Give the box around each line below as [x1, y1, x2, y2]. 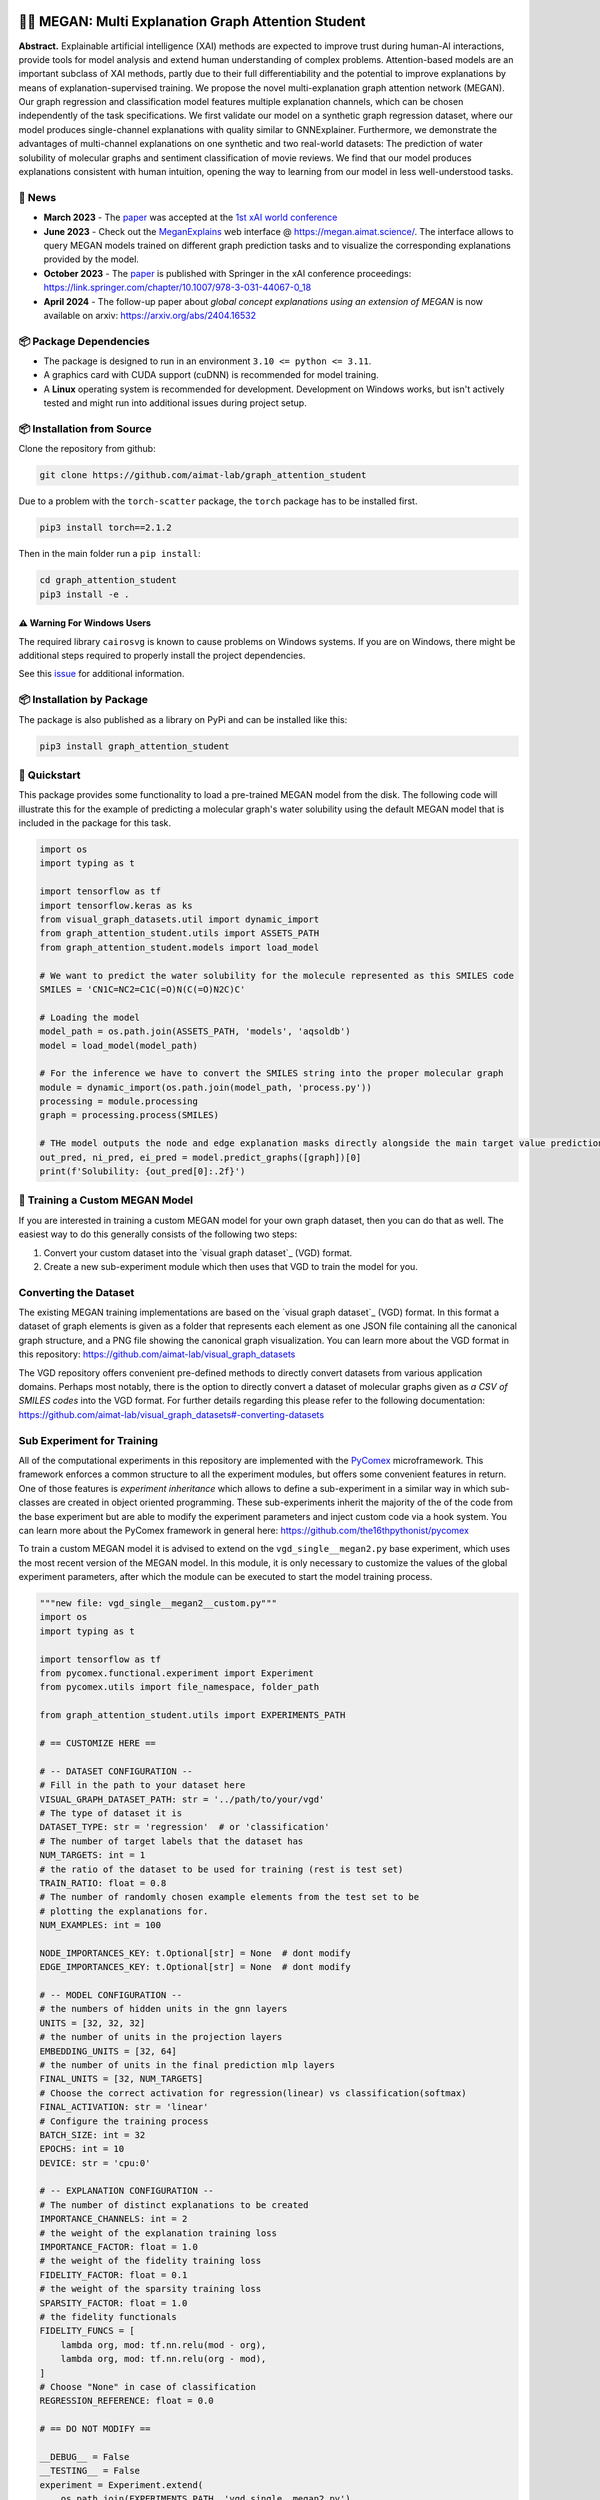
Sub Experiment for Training [18, 1433, 159, 1447]
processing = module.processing [39, 1096, 199, 1107]
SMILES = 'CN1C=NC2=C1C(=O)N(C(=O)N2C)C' [39, 983, 246, 995]
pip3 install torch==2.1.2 [39, 522, 172, 534]
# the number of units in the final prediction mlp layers [39, 2059, 335, 2070]
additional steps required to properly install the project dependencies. [18, 650, 306, 662]
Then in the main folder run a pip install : [18, 548, 201, 560]
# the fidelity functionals [39, 2311, 177, 2322]
